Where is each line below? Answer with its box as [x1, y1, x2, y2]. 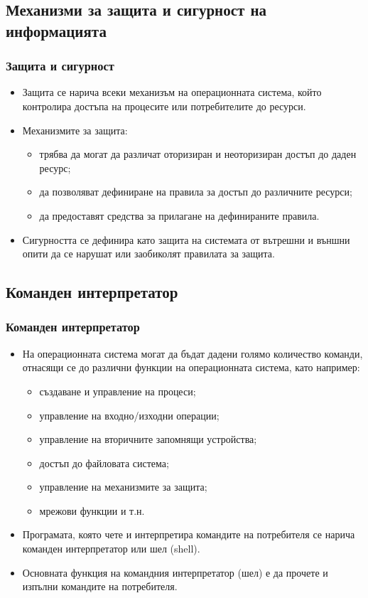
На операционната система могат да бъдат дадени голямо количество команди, [22, 346, 363, 361]
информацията [6, 19, 107, 41]
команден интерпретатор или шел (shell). [22, 541, 200, 556]
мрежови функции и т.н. [39, 503, 145, 518]
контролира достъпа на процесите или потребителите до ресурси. [22, 98, 306, 113]
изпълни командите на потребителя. [22, 579, 178, 594]
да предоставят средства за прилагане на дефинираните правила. [39, 208, 320, 223]
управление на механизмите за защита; [39, 479, 207, 494]
